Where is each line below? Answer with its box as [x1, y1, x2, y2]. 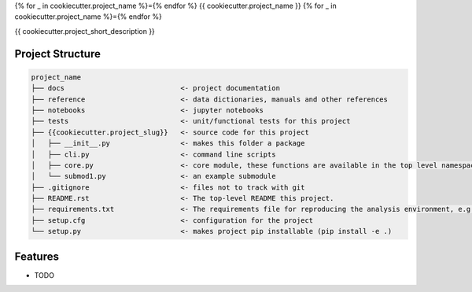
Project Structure [14, 47, 101, 61]
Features [14, 249, 59, 263]
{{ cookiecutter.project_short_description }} [14, 26, 155, 35]
